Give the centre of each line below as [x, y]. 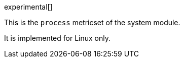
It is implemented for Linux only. [58, 38]
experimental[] [28, 7]
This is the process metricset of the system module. [92, 22]
